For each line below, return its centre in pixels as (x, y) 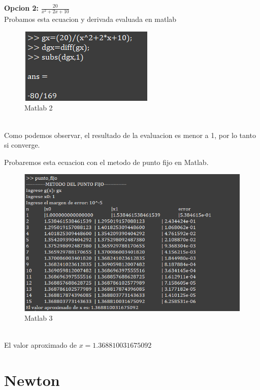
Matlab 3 (39, 318)
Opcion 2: (21, 8)
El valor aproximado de (41, 345)
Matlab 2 (39, 108)
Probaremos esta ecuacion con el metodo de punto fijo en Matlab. (106, 162)
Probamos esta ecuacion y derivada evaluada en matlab (90, 19)
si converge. (22, 145)
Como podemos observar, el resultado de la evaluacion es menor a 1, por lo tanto (130, 135)
